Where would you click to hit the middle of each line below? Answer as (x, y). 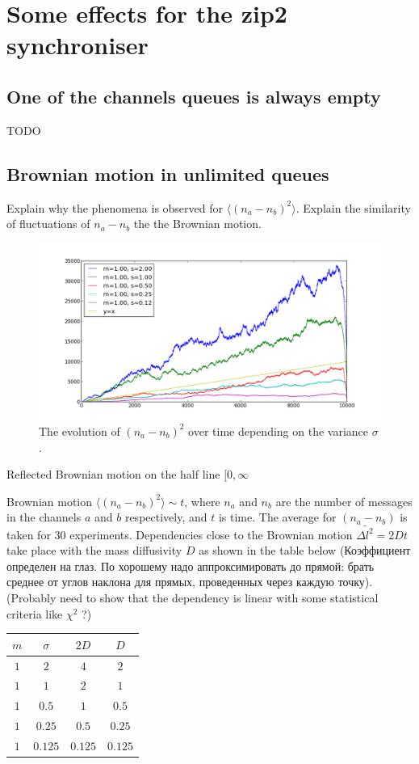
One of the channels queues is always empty (194, 96)
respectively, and (166, 517)
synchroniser (78, 45)
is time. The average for (277, 517)
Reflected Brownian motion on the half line (113, 474)
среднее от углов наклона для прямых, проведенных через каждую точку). (190, 582)
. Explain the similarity (353, 207)
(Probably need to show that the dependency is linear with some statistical (193, 598)
